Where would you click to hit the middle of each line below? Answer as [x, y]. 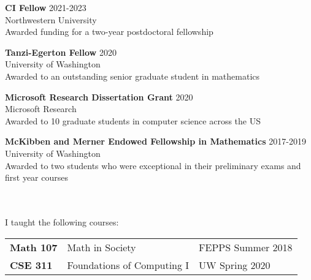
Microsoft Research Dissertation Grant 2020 [99, 96]
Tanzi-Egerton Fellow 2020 [61, 52]
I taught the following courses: [62, 221]
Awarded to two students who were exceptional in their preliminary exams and [153, 165]
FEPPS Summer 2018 [246, 247]
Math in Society [102, 247]
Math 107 [34, 247]
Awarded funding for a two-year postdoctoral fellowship [109, 32]
